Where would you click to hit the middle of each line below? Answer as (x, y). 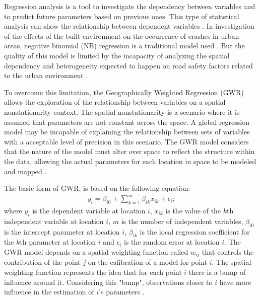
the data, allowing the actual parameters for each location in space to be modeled (130, 161)
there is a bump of (217, 272)
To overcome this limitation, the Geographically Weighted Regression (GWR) (124, 92)
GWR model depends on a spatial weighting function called (96, 252)
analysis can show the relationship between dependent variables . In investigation (129, 26)
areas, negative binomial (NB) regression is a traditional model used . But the (124, 46)
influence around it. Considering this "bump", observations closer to (108, 282)
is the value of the (193, 211)
